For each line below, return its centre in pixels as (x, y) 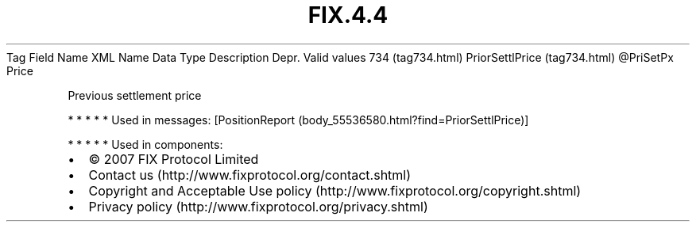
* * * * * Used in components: (145, 144)
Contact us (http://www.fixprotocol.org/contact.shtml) (250, 175)
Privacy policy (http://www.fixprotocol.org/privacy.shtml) (258, 206)
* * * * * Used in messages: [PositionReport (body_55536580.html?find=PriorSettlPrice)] (298, 120)
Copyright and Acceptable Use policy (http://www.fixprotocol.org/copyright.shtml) (335, 190)
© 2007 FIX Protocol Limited (174, 159)
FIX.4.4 (348, 15)
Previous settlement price (135, 95)
